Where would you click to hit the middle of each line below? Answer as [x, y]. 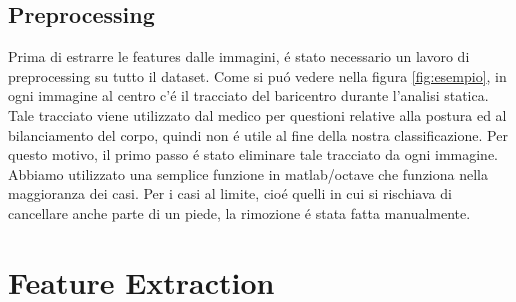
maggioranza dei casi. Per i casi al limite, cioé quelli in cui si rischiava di [230, 193]
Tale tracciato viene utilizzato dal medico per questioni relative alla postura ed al [257, 114]
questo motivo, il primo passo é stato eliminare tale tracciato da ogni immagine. [253, 154]
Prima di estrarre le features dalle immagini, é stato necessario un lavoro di [239, 56]
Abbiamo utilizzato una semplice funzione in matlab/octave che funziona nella [248, 173]
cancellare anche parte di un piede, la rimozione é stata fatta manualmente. [239, 212]
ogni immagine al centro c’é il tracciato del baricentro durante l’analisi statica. [248, 95]
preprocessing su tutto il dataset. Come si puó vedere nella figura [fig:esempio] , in [257, 75]
